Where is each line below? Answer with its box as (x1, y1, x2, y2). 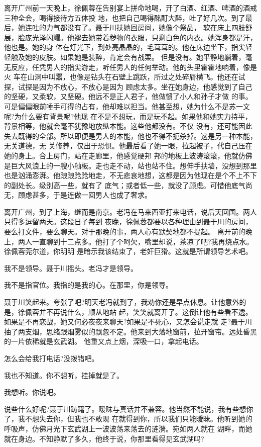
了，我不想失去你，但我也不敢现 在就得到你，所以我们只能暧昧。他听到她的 (4, 413, 252, 424)
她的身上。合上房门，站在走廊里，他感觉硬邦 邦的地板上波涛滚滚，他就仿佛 (4, 150, 252, 160)
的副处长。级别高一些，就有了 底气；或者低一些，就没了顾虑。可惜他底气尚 (4, 180, 252, 190)
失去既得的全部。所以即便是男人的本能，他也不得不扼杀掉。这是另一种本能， (4, 130, 257, 141)
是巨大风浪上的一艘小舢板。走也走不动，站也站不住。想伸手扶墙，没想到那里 (4, 160, 257, 170)
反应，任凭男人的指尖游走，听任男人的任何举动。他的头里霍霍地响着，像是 (11, 61, 257, 72)
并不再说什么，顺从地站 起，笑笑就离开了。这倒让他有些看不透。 (39, 306, 252, 317)
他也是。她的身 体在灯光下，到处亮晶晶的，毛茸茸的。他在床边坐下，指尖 (4, 42, 245, 52)
